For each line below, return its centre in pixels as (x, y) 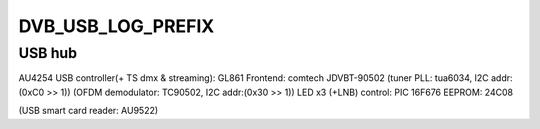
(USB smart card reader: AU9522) (88, 111)
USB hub (48, 53)
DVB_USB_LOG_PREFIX (116, 26)
